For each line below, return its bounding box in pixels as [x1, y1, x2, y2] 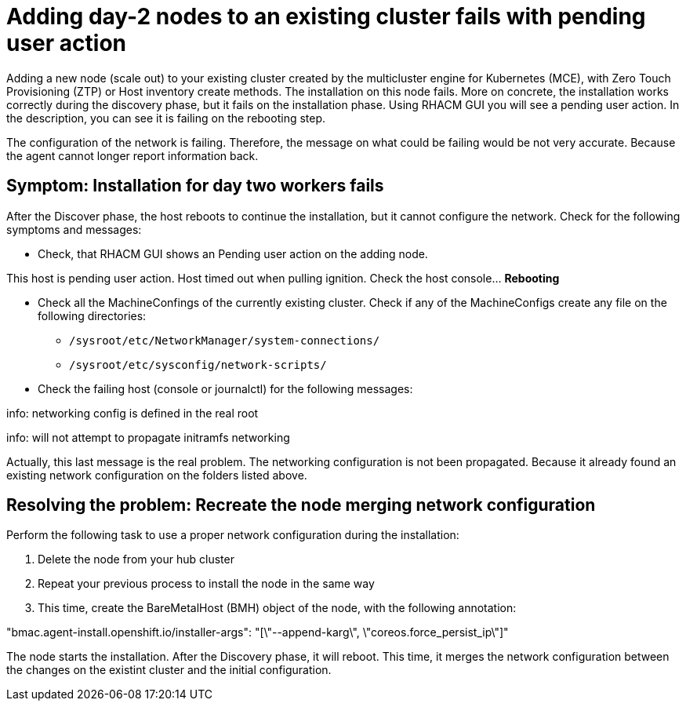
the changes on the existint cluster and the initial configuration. [6, 663, 332, 677]
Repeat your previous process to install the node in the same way [38, 577, 375, 591]
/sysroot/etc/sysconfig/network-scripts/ [69, 358, 327, 371]
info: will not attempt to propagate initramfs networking [6, 430, 290, 444]
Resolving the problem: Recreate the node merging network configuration [6, 495, 596, 516]
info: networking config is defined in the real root [6, 406, 259, 420]
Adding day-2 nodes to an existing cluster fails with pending [6, 3, 646, 30]
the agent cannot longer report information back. [6, 148, 259, 162]
